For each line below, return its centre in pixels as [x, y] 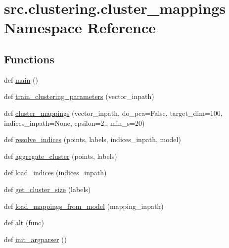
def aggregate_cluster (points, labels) [61, 156]
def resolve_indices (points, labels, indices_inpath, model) [92, 139]
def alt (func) [24, 223]
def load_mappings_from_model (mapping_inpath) [84, 206]
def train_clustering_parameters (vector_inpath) [79, 96]
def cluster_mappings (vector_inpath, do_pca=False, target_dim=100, [113, 113]
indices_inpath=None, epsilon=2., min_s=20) [74, 123]
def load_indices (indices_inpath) [55, 173]
